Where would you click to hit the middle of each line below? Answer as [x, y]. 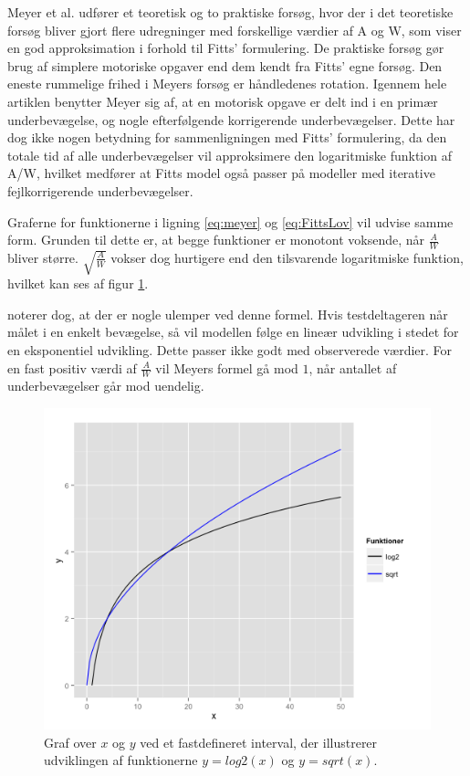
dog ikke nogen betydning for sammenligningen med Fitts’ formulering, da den [227, 137]
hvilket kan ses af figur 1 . [78, 283]
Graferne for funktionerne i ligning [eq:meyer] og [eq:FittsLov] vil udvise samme [230, 221]
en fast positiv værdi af [72, 367]
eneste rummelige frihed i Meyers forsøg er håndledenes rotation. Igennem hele [227, 84]
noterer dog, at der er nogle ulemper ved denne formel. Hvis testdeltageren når [228, 314]
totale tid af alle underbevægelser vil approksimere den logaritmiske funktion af [230, 155]
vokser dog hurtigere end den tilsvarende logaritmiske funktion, [287, 257]
